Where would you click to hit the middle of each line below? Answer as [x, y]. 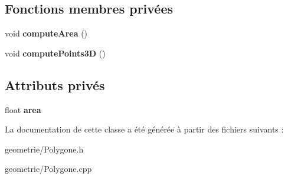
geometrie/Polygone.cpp [48, 169]
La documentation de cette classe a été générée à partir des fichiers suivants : [144, 129]
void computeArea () [46, 33]
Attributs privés [55, 84]
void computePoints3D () [55, 53]
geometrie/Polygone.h [44, 149]
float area [23, 109]
